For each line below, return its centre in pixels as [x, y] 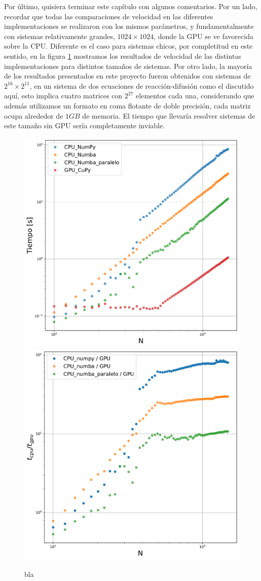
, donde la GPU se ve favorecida [203, 36]
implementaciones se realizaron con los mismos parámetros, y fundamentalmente [129, 26]
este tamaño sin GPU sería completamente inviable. [85, 125]
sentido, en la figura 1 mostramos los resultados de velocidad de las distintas [123, 56]
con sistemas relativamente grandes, [60, 36]
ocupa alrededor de [34, 115]
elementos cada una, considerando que [195, 96]
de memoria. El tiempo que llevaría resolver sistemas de [169, 115]
